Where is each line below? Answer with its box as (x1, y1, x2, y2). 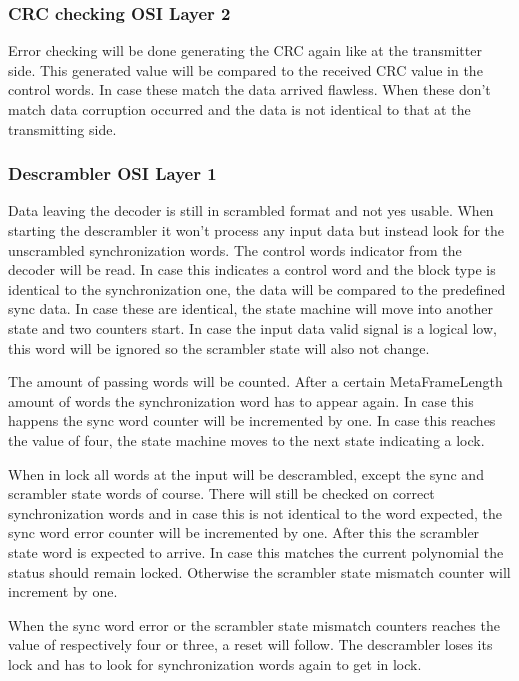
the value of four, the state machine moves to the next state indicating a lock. (8, 429, 485, 450)
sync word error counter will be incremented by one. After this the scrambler (8, 522, 480, 543)
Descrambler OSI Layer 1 (8, 161, 217, 186)
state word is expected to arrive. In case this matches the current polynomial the (8, 541, 504, 562)
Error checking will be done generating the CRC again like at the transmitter (8, 40, 482, 61)
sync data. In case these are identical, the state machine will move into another (8, 298, 493, 319)
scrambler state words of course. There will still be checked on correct (8, 483, 435, 504)
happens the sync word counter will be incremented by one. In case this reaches (8, 410, 496, 431)
